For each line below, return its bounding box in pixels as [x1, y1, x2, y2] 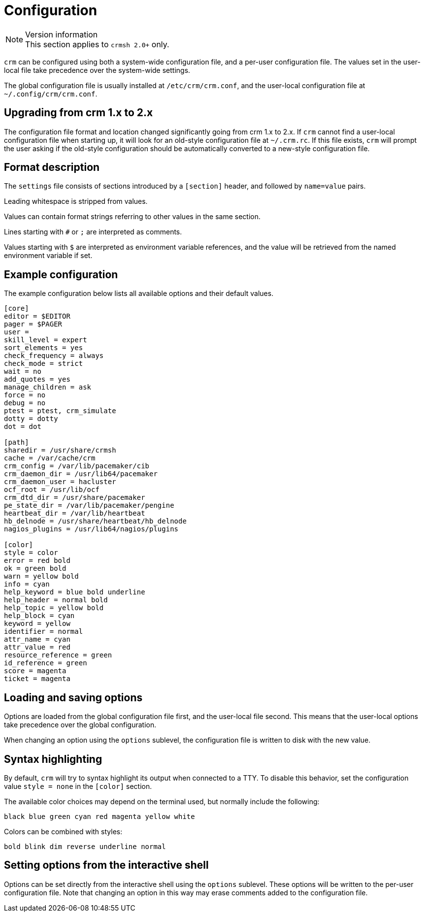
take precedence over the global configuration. [4, 720, 157, 729]
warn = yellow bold [4, 572, 79, 581]
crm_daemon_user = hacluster [4, 478, 116, 486]
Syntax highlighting [4, 752, 102, 765]
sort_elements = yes [4, 344, 83, 352]
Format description [4, 161, 100, 174]
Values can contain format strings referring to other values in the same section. [4, 212, 261, 221]
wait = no [4, 367, 41, 376]
